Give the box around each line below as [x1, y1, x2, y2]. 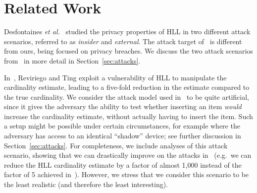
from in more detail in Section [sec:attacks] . [4, 55, 141, 65]
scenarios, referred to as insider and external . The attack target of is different [4, 36, 242, 46]
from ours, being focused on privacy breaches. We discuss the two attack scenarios [4, 46, 253, 56]
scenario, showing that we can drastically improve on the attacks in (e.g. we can [4, 150, 252, 160]
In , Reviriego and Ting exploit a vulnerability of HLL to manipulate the [4, 72, 227, 82]
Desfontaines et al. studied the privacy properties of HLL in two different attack [4, 26, 251, 37]
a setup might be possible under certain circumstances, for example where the [4, 121, 240, 131]
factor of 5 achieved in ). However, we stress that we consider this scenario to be [4, 169, 249, 180]
